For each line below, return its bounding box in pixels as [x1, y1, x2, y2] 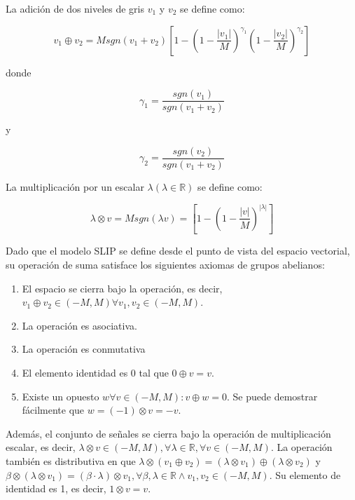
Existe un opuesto [22, 388, 99, 403]
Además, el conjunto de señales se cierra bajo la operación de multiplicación [6, 426, 331, 440]
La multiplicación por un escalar [6, 179, 144, 194]
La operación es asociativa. [22, 318, 137, 332]
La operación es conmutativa [22, 342, 146, 356]
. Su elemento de [269, 467, 341, 482]
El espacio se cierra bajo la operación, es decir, [22, 281, 223, 295]
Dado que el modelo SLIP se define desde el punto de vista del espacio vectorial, [6, 243, 350, 258]
